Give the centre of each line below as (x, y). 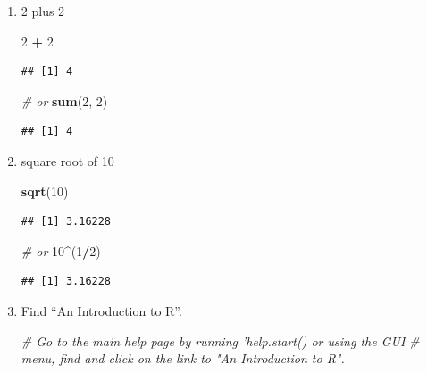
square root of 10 (67, 160)
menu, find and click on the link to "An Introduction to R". (183, 358)
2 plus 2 (43, 11)
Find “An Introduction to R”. (101, 310)
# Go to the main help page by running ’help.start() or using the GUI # (220, 340)
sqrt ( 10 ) (45, 191)
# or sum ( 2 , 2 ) (64, 100)
